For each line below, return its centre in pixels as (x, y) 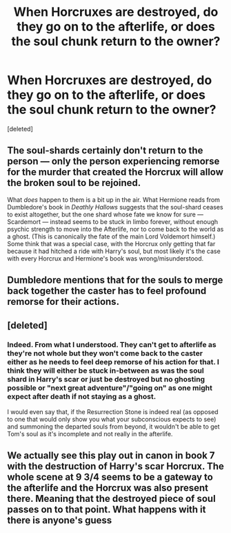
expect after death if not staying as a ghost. (82, 397)
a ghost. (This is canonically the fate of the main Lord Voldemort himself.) (111, 236)
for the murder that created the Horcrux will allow (115, 172)
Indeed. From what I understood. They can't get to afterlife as (112, 345)
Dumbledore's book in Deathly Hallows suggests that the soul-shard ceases (115, 207)
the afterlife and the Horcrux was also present (108, 488)
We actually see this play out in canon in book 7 (111, 456)
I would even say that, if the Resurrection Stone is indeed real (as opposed (113, 411)
